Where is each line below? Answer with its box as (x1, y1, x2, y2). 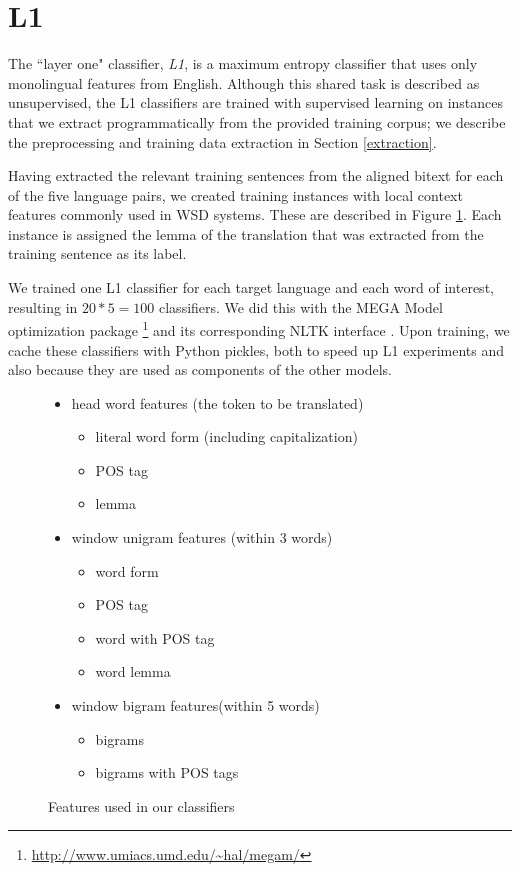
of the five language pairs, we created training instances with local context (8, 184, 463, 205)
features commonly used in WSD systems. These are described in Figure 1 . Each (8, 204, 502, 225)
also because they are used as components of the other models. (8, 359, 392, 380)
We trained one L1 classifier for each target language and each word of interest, (8, 277, 494, 298)
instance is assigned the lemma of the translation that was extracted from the (8, 223, 484, 244)
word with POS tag (95, 627, 215, 648)
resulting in (8, 296, 78, 317)
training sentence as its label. (8, 243, 187, 264)
